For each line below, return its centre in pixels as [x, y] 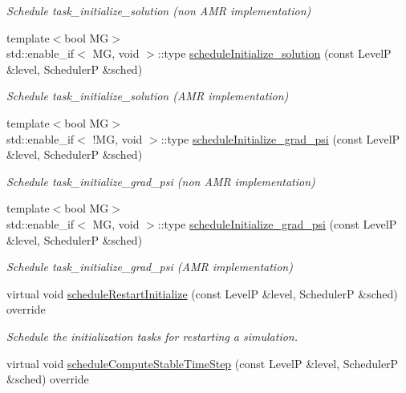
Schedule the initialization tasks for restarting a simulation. [152, 336]
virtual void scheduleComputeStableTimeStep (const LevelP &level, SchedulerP [203, 363]
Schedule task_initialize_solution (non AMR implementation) [159, 10]
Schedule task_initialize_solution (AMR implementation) [148, 96]
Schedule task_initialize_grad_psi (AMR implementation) [150, 267]
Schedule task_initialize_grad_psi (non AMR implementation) [161, 181]
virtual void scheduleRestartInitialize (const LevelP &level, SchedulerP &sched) [202, 293]
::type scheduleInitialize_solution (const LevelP [274, 53]
